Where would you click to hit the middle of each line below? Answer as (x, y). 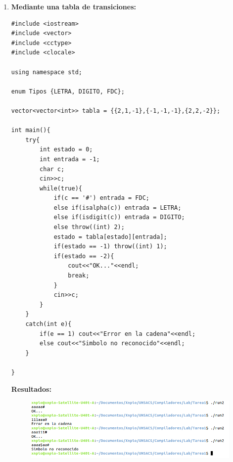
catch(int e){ (48, 324)
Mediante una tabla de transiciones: (73, 6)
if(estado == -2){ (84, 256)
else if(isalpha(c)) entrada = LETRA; (117, 208)
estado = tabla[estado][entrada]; (110, 237)
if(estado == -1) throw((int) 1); (110, 247)
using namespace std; (47, 72)
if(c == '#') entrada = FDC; (101, 198)
